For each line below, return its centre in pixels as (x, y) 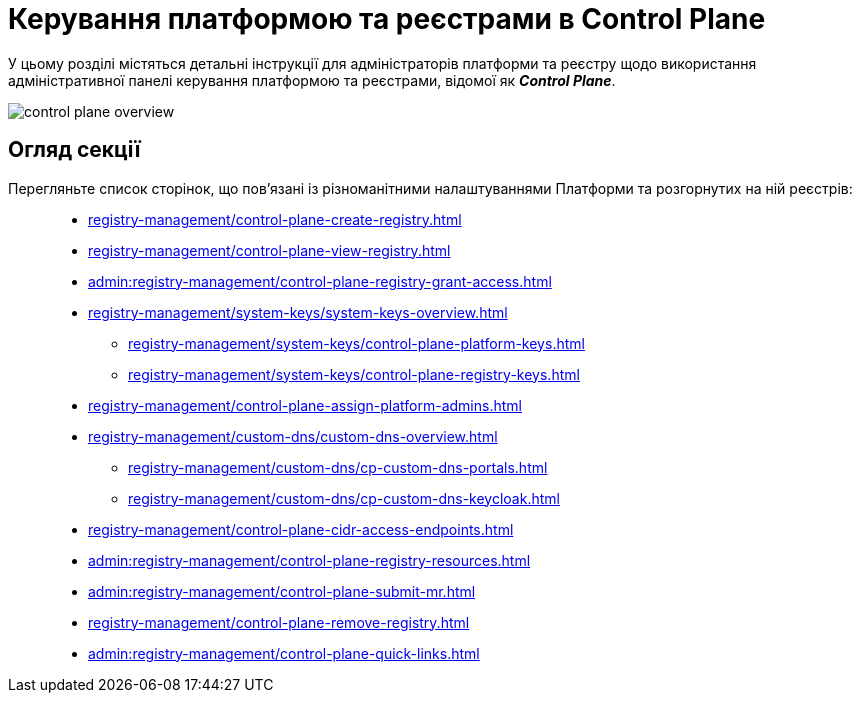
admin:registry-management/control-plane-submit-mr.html (282, 591)
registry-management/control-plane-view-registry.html (269, 250)
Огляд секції (74, 150)
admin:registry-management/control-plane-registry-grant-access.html (320, 281)
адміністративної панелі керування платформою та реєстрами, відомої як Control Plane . (312, 80)
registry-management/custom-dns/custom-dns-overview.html (293, 436)
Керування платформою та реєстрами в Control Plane (387, 19)
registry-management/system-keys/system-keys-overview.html (298, 312)
